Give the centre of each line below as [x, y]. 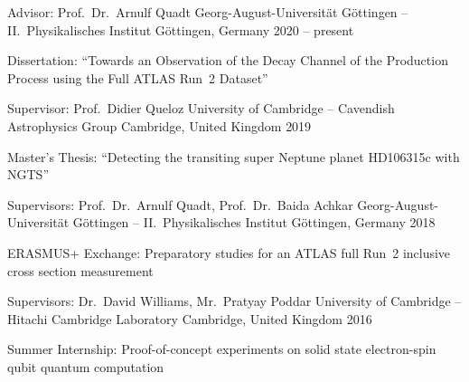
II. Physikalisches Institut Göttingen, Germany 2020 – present [181, 29]
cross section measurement [80, 270]
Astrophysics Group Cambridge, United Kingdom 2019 [159, 125]
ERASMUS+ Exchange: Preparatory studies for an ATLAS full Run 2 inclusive [229, 252]
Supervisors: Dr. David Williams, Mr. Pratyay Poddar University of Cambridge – [234, 301]
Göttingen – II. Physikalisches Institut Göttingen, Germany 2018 [254, 222]
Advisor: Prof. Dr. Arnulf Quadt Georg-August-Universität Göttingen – [208, 12]
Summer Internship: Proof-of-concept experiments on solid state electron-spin [222, 349]
